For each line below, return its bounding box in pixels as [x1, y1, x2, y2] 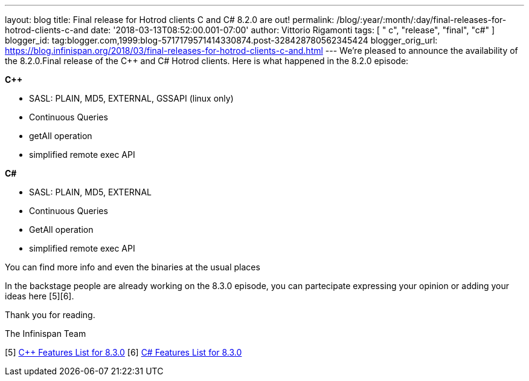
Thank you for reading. [5, 310, 95, 320]
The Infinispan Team [5, 328, 86, 339]
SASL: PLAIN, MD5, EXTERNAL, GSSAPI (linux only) [29, 93, 234, 103]
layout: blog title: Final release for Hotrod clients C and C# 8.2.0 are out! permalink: [5, 15, 335, 25]
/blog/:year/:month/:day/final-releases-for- [336, 15, 507, 25]
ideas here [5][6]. [5, 291, 74, 301]
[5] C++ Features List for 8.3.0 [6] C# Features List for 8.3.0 [5, 347, 242, 357]
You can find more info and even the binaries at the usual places [5, 262, 260, 272]
